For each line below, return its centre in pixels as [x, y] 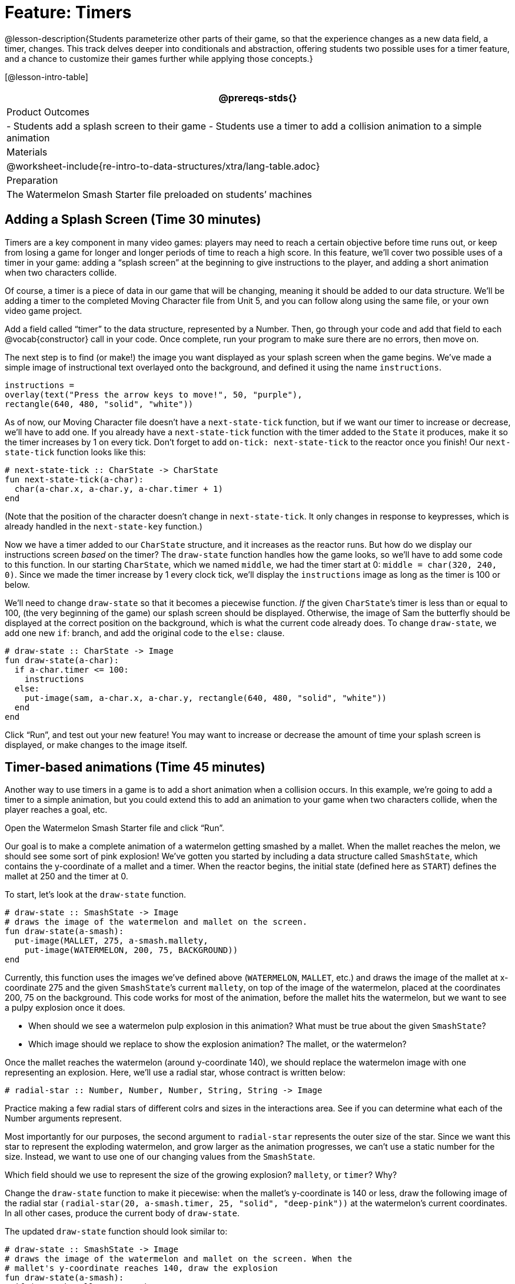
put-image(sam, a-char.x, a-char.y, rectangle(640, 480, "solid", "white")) [206, 698]
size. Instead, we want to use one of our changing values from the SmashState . [160, 1157]
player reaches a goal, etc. [56, 810]
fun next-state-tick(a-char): [74, 479]
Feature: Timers [68, 12]
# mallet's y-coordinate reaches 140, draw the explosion [141, 1268]
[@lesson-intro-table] [46, 77]
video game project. [44, 310]
